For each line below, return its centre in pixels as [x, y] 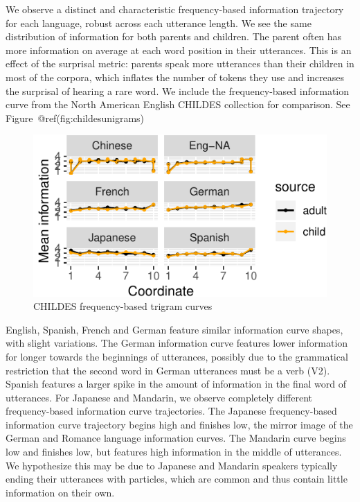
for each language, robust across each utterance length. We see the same [159, 23]
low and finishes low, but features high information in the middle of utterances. [174, 452]
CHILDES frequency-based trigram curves [123, 306]
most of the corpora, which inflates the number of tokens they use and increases [175, 77]
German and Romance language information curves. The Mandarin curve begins [176, 438]
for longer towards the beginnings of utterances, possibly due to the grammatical [177, 356]
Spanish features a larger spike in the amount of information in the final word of [176, 384]
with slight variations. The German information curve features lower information [177, 343]
